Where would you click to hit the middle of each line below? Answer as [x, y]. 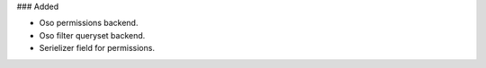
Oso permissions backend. [89, 23]
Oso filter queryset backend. [92, 35]
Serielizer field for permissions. [97, 48]
